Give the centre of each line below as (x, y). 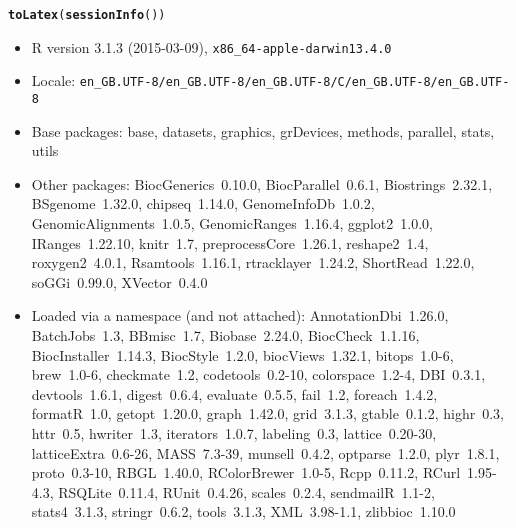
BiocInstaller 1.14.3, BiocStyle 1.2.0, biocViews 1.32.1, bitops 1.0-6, (242, 354)
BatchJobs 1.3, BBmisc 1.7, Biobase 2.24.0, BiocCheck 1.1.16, (225, 334)
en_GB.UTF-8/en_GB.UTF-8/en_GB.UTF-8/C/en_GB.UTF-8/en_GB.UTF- (294, 82)
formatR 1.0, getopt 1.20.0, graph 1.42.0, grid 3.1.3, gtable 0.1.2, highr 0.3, (267, 413)
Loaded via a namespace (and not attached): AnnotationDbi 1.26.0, (240, 315)
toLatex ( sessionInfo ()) (87, 15)
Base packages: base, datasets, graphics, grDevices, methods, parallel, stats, (263, 130)
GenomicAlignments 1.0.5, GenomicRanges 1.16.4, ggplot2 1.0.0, (232, 223)
